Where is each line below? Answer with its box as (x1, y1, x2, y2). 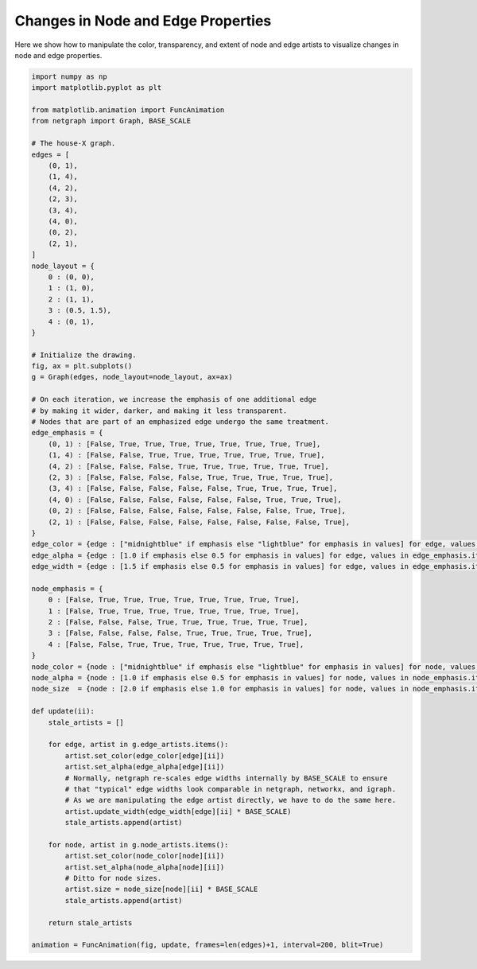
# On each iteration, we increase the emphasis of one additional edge (31, 395, 317, 404)
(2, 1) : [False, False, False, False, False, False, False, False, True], (48, 517, 351, 527)
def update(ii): (31, 706, 95, 716)
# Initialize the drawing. (31, 350, 137, 360)
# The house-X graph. (31, 139, 116, 148)
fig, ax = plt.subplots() (31, 362, 133, 371)
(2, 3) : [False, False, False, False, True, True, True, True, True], (48, 473, 334, 481)
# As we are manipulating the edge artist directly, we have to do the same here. (64, 796, 397, 805)
